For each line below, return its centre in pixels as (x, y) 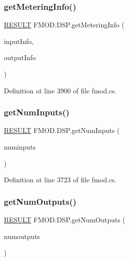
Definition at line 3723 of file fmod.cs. (60, 180)
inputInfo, (19, 41)
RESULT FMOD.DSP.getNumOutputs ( (65, 219)
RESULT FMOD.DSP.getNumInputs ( (62, 130)
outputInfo (20, 57)
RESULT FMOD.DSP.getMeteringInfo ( (64, 25)
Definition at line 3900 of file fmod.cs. (60, 90)
